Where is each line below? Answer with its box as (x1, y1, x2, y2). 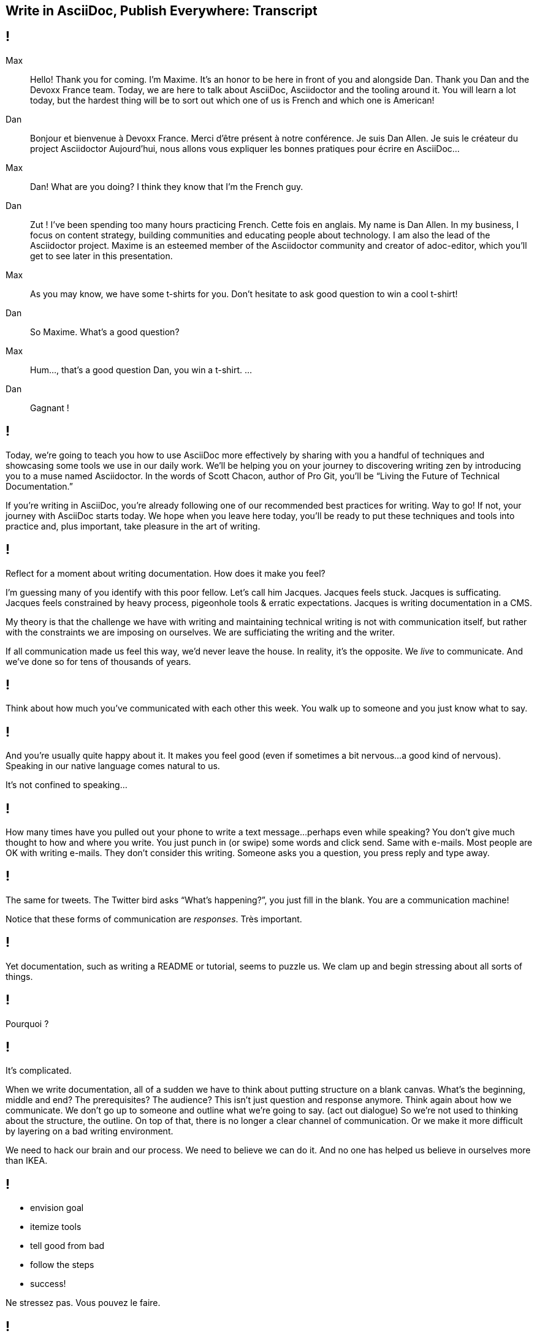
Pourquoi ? (6, 1018, 49, 1029)
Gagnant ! (30, 402, 69, 413)
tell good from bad (30, 1240, 105, 1251)
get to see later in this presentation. (30, 250, 173, 261)
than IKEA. (6, 1155, 48, 1166)
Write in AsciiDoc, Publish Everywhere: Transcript (6, 3, 318, 18)
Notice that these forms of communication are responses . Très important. (6, 913, 302, 924)
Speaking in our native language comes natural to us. (6, 761, 220, 772)
